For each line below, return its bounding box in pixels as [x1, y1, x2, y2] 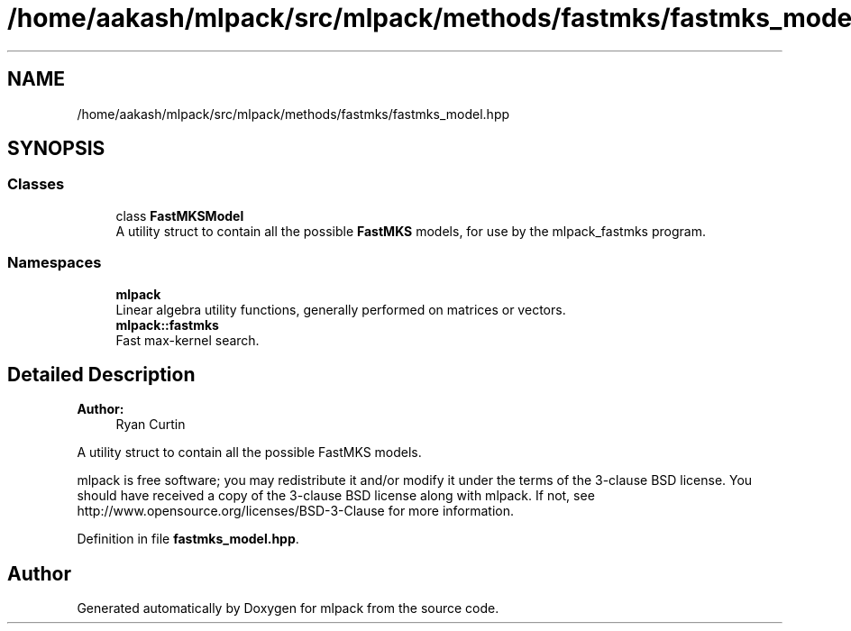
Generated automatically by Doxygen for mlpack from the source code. [77, 600, 499, 617]
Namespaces [7, 253, 102, 272]
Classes [7, 175, 65, 194]
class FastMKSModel [115, 207, 244, 224]
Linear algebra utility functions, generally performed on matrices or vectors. [115, 301, 566, 317]
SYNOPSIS [7, 137, 105, 160]
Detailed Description [7, 362, 196, 386]
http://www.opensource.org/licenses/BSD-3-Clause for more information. [77, 503, 514, 519]
